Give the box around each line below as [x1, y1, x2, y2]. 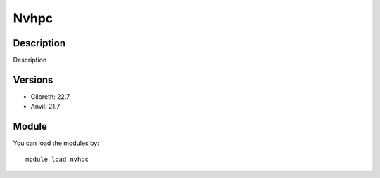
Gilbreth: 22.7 [30, 92, 70, 101]
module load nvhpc [25, 155, 89, 163]
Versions [13, 74, 53, 85]
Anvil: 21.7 [30, 102, 61, 111]
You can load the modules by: [13, 139, 100, 147]
